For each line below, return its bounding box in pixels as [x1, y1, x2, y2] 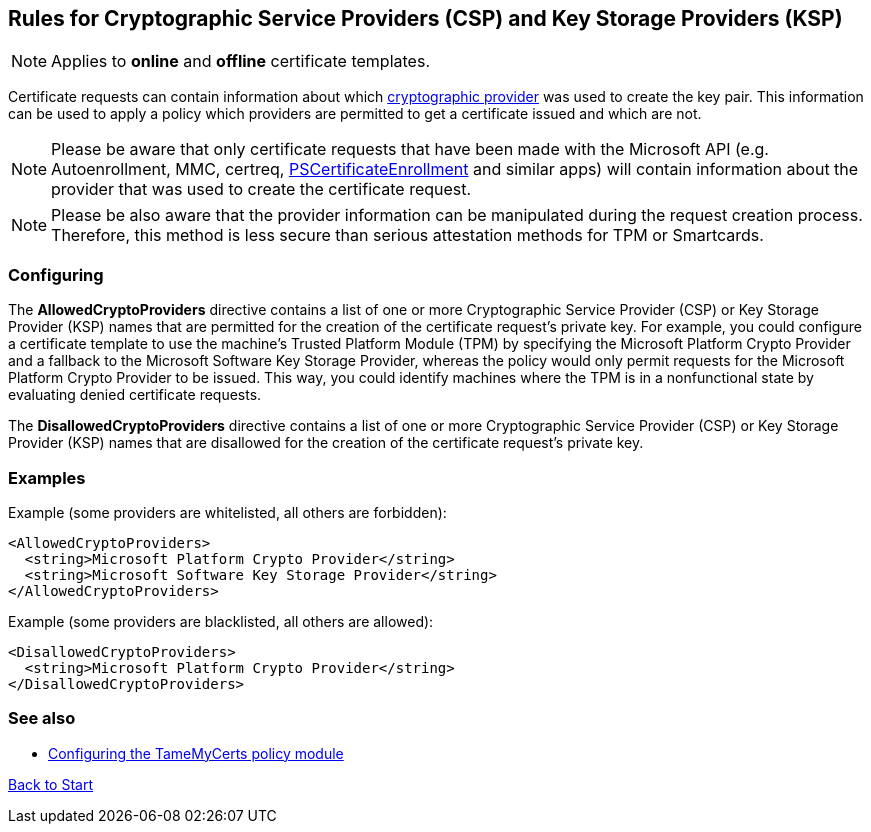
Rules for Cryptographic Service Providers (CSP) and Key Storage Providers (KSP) [8, 6, 843, 31]
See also [8, 708, 76, 729]
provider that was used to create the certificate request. [51, 179, 472, 200]
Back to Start [8, 775, 93, 793]
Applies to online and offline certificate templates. [51, 51, 430, 72]
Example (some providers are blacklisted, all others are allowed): [8, 612, 434, 630]
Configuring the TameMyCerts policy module [48, 744, 344, 762]
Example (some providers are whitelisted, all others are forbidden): [8, 503, 447, 521]
